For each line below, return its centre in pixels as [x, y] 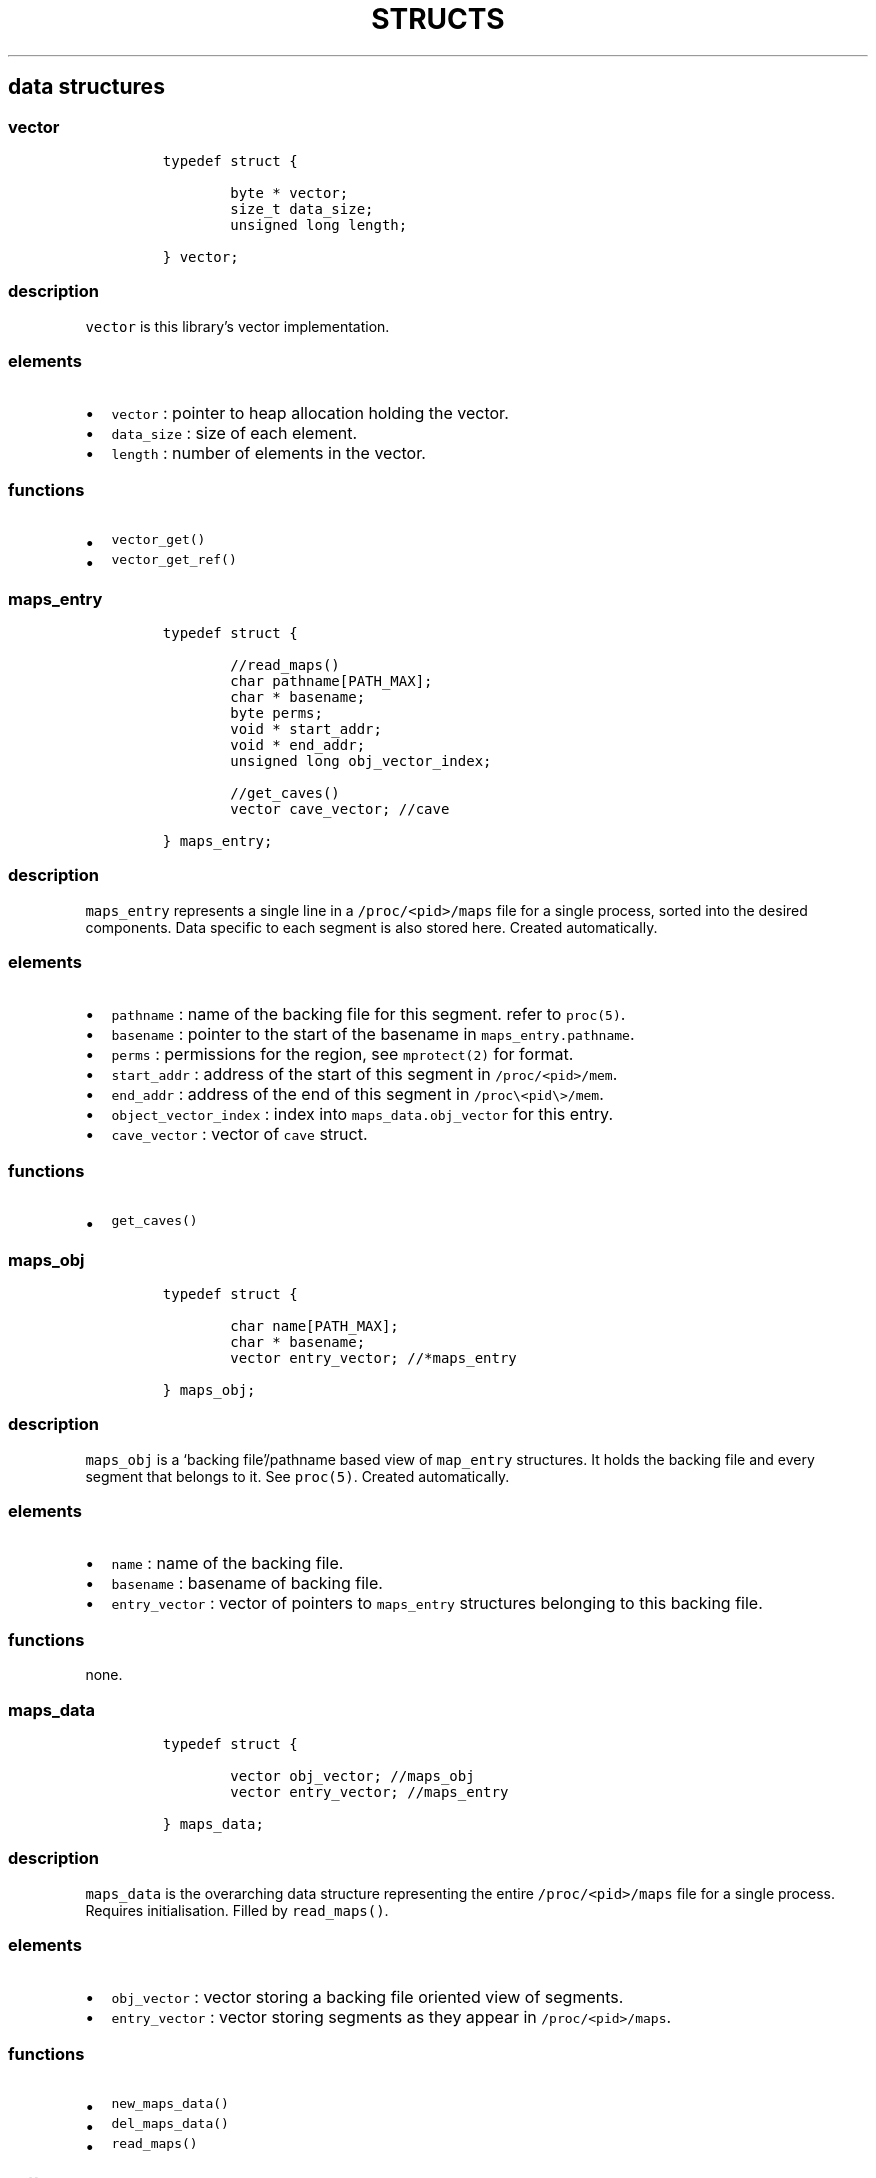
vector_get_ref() [174, 560]
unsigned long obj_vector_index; [361, 760]
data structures [86, 87]
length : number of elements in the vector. [268, 453]
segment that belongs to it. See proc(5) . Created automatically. [297, 1476]
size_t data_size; [302, 208]
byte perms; [276, 712]
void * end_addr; [298, 744]
